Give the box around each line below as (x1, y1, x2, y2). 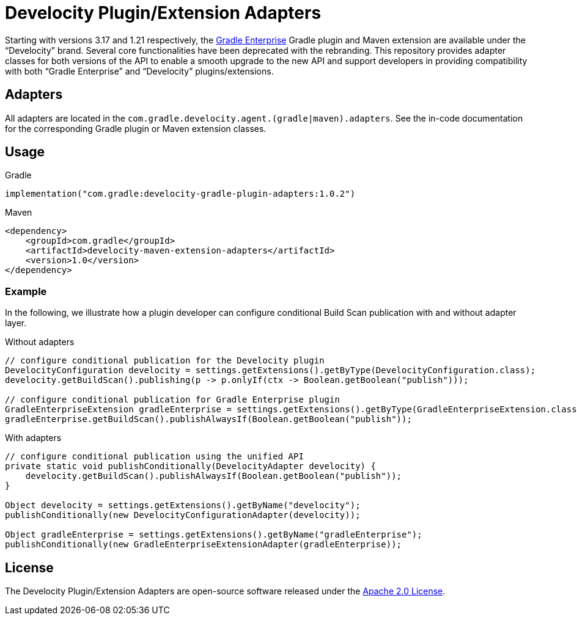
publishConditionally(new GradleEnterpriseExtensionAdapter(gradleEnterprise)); (5, 539, 402, 550)
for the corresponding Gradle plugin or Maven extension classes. (5, 123, 266, 134)
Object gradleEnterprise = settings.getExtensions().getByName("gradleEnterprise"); (5, 530, 422, 540)
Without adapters (5, 337, 75, 348)
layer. (5, 318, 27, 329)
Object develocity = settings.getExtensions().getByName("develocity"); (5, 500, 361, 511)
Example (5, 285, 47, 297)
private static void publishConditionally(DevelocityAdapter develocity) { (5, 461, 376, 472)
